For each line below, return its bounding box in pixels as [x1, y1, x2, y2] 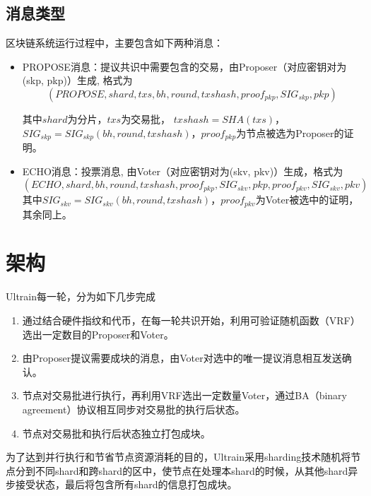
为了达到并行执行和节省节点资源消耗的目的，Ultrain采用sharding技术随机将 [6, 449, 351, 464]
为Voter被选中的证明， [255, 192, 359, 207]
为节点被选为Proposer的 [236, 125, 344, 140]
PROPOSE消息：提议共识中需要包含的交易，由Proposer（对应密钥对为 [22, 59, 347, 73]
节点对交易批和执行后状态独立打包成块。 [22, 425, 211, 440]
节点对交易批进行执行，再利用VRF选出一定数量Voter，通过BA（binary [22, 388, 347, 403]
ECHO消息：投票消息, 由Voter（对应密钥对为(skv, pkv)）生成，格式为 [22, 163, 343, 178]
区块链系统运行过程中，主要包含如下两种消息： [6, 35, 223, 50]
